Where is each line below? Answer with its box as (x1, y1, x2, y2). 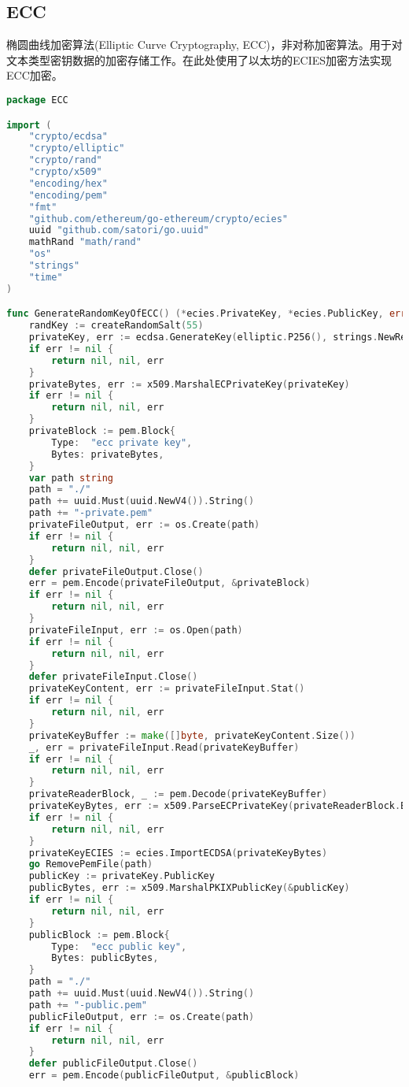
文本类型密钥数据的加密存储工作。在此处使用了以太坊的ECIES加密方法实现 (6, 51, 392, 68)
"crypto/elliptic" (28, 143, 125, 154)
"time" (28, 271, 63, 283)
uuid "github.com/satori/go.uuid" (28, 224, 209, 236)
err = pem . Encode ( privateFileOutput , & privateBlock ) (28, 577, 311, 589)
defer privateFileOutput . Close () (28, 566, 204, 577)
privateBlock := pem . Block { (28, 425, 175, 437)
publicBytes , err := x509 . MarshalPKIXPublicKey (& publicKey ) (28, 882, 350, 894)
